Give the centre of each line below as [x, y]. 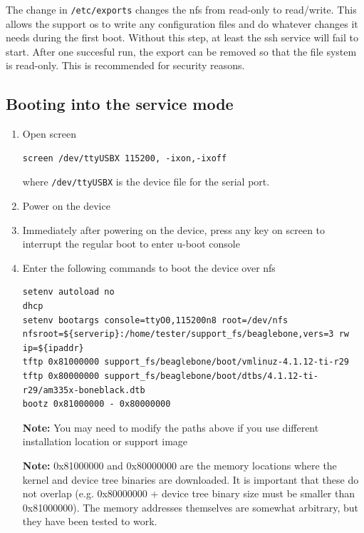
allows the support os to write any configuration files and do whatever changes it [182, 23]
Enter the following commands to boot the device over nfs [149, 267]
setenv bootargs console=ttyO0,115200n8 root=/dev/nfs [155, 320]
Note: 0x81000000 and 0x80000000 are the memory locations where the [180, 465]
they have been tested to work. [90, 521]
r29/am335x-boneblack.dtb [84, 390]
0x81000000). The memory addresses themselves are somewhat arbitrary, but [191, 507]
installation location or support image [105, 441]
